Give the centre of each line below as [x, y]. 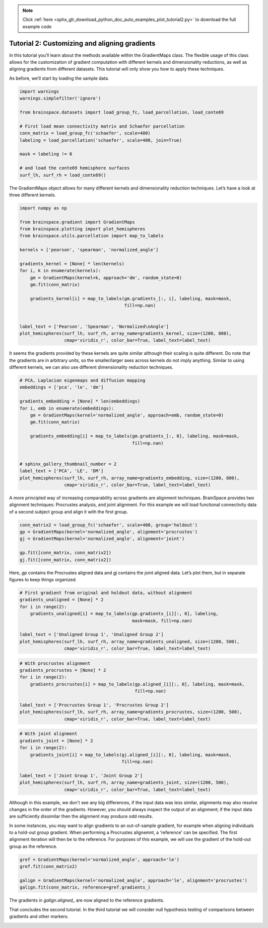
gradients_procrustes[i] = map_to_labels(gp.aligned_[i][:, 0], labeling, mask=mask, [137, 684]
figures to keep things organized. [43, 579]
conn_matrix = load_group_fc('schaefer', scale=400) [85, 133]
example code [37, 26]
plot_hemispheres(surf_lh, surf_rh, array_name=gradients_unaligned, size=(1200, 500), [130, 641]
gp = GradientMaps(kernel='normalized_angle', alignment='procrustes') [109, 532]
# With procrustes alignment [55, 663]
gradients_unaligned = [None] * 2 [62, 600]
